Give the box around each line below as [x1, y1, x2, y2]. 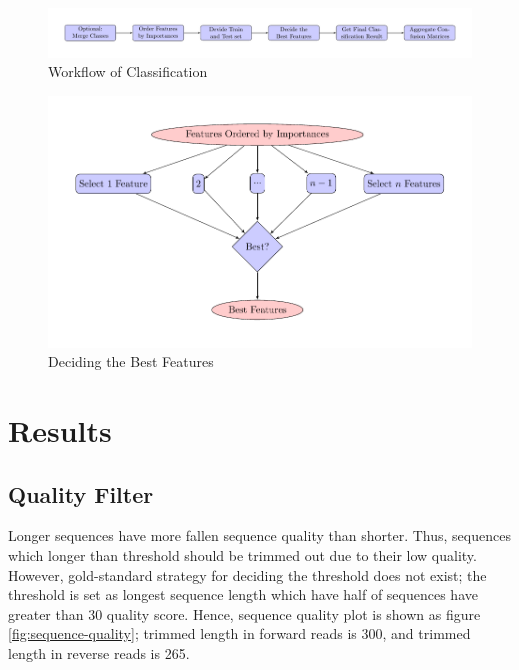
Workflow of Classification [48, 61, 208, 82]
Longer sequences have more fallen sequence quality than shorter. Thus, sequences [8, 525, 511, 546]
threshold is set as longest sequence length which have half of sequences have [8, 584, 478, 605]
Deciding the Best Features [48, 351, 214, 372]
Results [8, 409, 112, 450]
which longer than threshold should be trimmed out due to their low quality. [8, 544, 477, 565]
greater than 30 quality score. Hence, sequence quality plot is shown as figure [8, 603, 481, 624]
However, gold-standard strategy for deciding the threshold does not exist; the [8, 564, 487, 585]
